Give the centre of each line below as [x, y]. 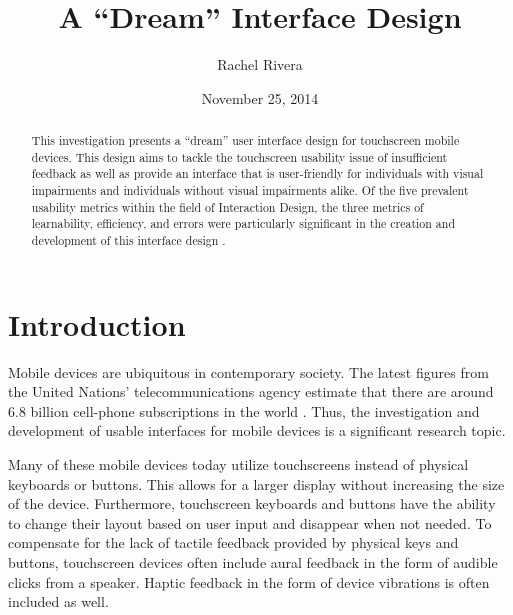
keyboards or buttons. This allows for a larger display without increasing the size [256, 483]
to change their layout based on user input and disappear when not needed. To [250, 522]
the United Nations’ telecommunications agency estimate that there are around [251, 391]
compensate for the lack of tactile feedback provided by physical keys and [233, 542]
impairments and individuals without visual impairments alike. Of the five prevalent [250, 190]
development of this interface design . [128, 240]
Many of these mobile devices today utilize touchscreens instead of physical [238, 464]
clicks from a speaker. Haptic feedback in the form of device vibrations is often [249, 581]
